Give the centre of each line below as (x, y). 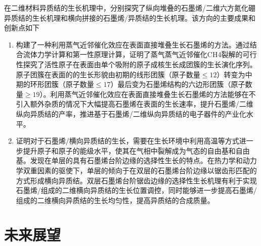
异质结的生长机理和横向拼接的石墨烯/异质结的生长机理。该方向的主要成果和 (130, 17)
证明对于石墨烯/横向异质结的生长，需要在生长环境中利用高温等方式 (127, 141)
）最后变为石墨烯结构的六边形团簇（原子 (178, 84)
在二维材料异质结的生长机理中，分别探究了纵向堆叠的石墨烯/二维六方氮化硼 (130, 8)
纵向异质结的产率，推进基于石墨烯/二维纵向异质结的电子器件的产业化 (131, 113)
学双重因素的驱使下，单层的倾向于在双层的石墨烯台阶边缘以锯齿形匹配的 (136, 170)
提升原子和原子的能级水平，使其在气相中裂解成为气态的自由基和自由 (136, 150)
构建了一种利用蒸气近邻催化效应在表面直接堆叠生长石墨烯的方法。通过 (133, 44)
